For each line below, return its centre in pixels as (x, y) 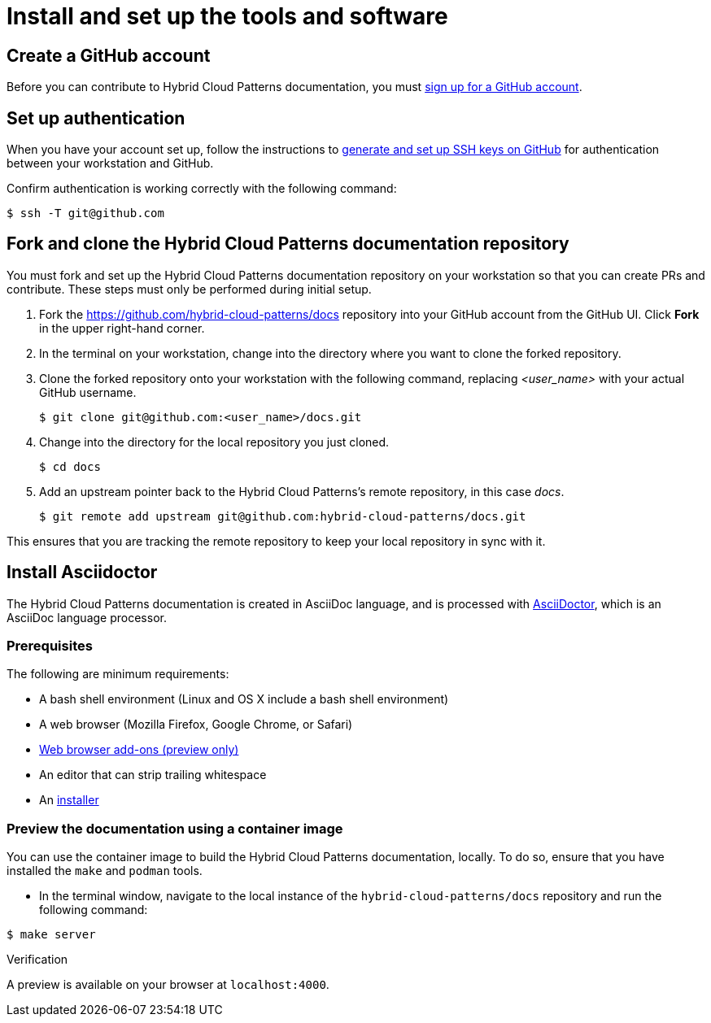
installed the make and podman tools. (105, 871)
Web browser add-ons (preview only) (139, 750)
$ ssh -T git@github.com (85, 213)
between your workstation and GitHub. (110, 163)
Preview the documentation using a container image (175, 828)
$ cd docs (70, 466)
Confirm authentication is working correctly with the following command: (202, 189)
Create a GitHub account (109, 55)
